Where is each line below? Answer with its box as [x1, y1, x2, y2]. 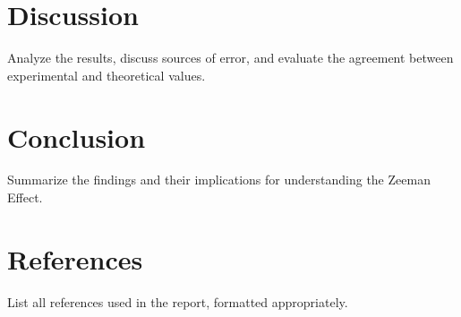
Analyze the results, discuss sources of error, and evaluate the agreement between [7, 48, 454, 67]
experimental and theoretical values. [7, 65, 206, 84]
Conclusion [7, 118, 146, 155]
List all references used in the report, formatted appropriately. [7, 292, 348, 311]
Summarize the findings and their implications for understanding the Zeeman [7, 170, 431, 189]
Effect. [7, 188, 43, 207]
